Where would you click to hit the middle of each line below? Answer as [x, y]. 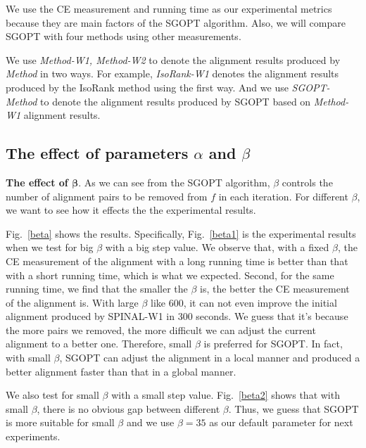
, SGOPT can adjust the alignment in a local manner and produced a [210, 358]
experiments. [33, 436]
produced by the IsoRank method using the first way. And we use [147, 87]
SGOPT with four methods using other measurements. [124, 36]
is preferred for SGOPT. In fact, [273, 344]
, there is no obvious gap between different [128, 408]
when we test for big [50, 247]
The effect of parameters [97, 153]
